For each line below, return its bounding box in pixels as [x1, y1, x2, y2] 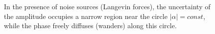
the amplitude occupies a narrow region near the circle [4, 11, 167, 21]
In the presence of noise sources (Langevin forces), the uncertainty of [4, 1, 211, 11]
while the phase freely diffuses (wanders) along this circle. [4, 20, 177, 31]
